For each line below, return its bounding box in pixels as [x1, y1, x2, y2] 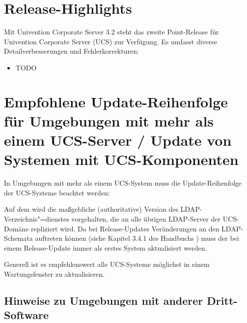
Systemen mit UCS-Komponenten [4, 149, 239, 169]
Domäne [4, 223, 29, 233]
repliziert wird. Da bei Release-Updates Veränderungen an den [31, 223, 220, 233]
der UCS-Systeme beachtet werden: [4, 187, 110, 197]
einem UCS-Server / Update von [4, 130, 232, 150]
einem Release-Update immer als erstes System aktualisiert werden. [4, 242, 207, 253]
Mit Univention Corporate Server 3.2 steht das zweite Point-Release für [4, 27, 219, 37]
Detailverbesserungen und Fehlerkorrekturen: [4, 46, 139, 56]
